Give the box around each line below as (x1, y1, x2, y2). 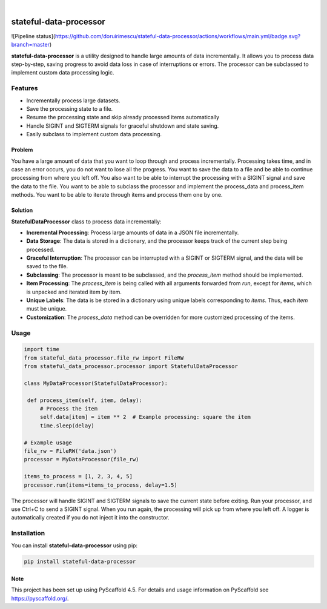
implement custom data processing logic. (11, 69, 114, 76)
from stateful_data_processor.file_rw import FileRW (24, 354, 184, 361)
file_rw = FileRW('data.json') (24, 448, 117, 455)
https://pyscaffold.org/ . (11, 594, 69, 602)
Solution (11, 206, 33, 214)
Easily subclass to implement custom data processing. (26, 131, 162, 138)
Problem (11, 146, 33, 154)
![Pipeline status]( (11, 32, 56, 39)
